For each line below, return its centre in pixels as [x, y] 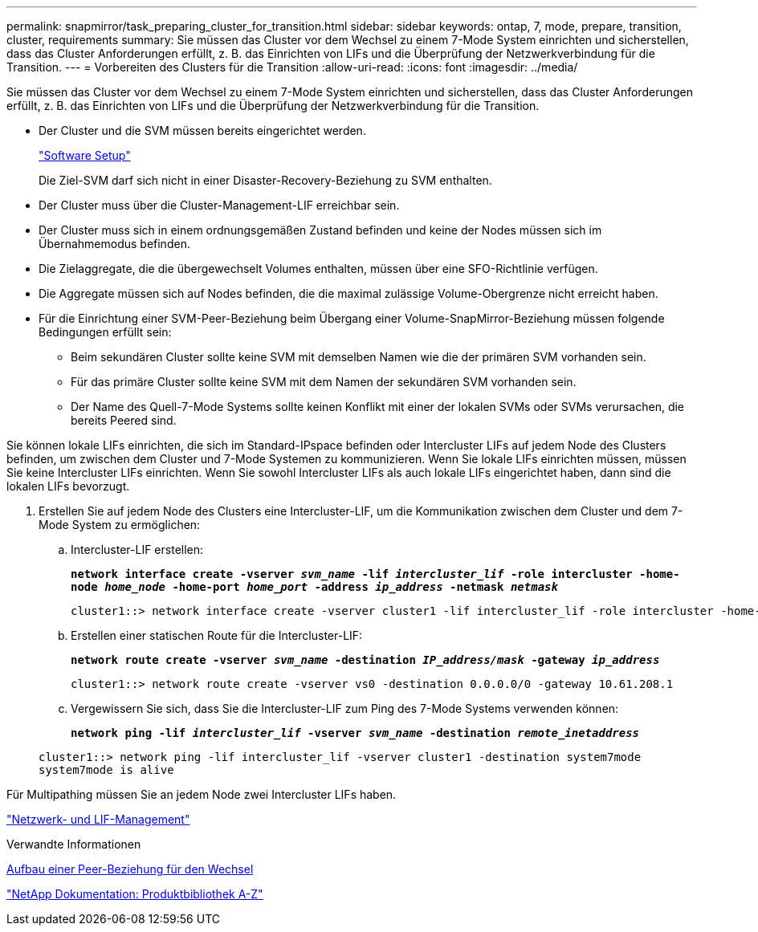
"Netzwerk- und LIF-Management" [98, 819]
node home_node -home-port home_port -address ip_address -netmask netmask [314, 587]
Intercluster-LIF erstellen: [137, 549]
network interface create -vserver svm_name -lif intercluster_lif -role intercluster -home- [375, 574]
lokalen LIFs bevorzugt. [68, 486]
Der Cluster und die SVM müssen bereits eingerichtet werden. [202, 130]
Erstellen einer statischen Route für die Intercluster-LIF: [217, 635]
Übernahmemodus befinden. [114, 244]
